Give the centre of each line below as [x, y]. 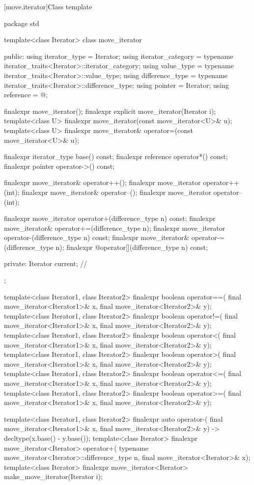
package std [22, 23]
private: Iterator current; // [46, 263]
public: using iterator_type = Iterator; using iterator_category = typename [119, 56]
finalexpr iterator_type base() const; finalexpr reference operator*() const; [116, 156]
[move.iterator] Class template [48, 6]
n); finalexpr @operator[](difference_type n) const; [132, 247]
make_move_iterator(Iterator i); [53, 476]
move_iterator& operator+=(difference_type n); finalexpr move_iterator [115, 228]
